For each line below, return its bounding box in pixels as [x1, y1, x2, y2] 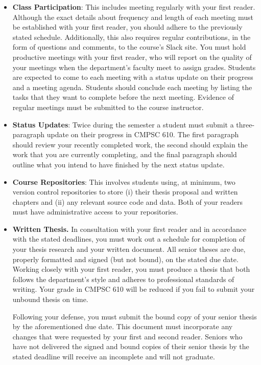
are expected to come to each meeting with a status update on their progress [12, 72, 253, 82]
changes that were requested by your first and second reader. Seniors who [12, 331, 243, 341]
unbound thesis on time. [12, 294, 88, 305]
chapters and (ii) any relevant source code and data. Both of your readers [12, 196, 243, 207]
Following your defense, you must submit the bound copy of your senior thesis [12, 311, 257, 321]
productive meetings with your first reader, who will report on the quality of [12, 51, 252, 62]
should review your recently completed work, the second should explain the [12, 139, 248, 149]
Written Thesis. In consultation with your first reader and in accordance [12, 223, 247, 234]
